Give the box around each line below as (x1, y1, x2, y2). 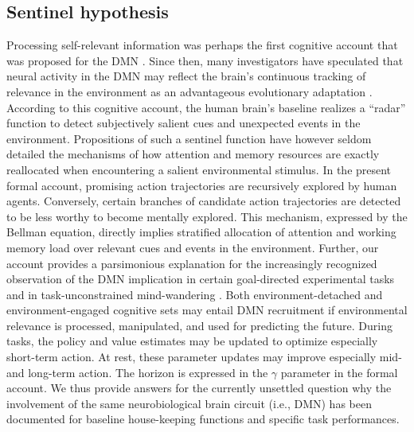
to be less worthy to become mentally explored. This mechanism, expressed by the (6, 208, 408, 224)
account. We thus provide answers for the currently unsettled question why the (6, 379, 392, 396)
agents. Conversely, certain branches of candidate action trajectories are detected (6, 193, 401, 209)
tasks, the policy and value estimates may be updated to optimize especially (6, 333, 378, 349)
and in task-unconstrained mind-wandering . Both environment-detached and (6, 286, 383, 302)
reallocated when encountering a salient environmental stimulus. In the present (6, 161, 392, 177)
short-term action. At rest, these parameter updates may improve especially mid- (6, 348, 402, 365)
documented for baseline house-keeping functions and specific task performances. (6, 411, 400, 427)
